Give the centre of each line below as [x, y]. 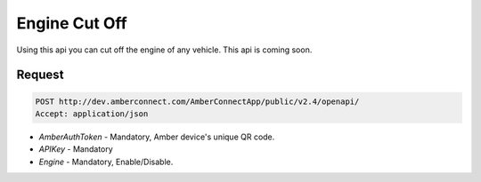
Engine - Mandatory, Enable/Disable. [106, 162]
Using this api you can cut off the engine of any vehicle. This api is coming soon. [164, 50]
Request [40, 75]
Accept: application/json [92, 114]
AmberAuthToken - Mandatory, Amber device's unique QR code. [157, 137]
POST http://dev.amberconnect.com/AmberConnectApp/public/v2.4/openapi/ [197, 101]
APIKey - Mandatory [76, 149]
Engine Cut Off [72, 23]
